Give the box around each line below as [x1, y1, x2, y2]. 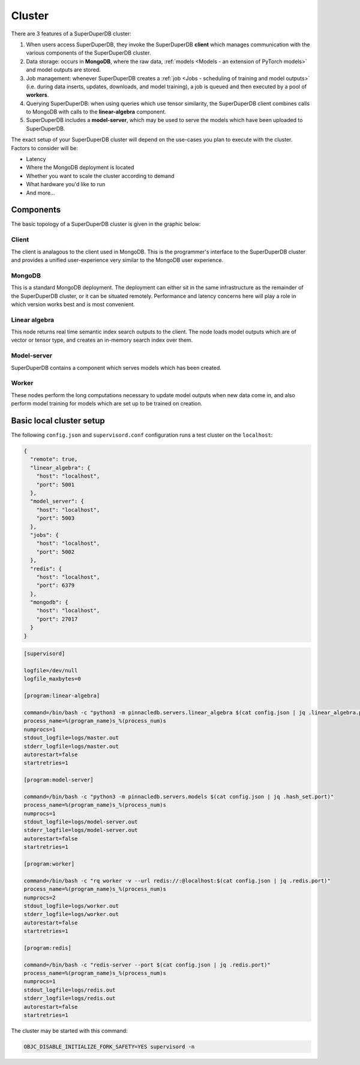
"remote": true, [30, 456, 78, 463]
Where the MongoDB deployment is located [26, 164, 134, 171]
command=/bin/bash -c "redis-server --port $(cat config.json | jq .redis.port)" [23, 961, 271, 968]
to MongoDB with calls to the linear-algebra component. [26, 108, 166, 115]
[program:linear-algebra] [23, 693, 100, 699]
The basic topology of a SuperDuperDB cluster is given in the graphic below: [11, 220, 201, 228]
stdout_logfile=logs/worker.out [23, 902, 119, 909]
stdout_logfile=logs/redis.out [23, 986, 116, 994]
